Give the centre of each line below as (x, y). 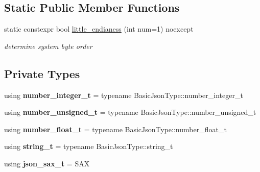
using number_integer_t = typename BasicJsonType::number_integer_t (124, 95)
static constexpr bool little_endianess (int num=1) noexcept (99, 29)
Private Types (42, 73)
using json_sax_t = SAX (47, 163)
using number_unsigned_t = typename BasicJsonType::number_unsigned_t (130, 112)
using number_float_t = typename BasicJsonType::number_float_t (115, 129)
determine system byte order (48, 46)
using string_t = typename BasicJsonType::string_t (89, 146)
